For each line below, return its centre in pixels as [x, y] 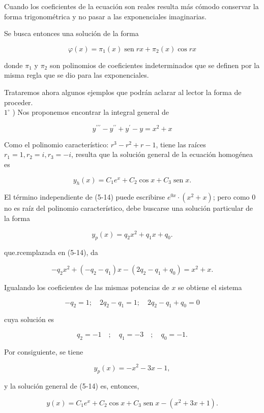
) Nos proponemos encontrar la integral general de [91, 112]
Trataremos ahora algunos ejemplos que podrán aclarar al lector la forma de [123, 92]
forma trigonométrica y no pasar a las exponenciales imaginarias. [105, 16]
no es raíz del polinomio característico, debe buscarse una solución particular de [129, 208]
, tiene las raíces [181, 144]
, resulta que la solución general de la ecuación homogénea [162, 154]
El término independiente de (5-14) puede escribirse [85, 197]
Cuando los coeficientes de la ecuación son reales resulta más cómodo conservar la [131, 6]
